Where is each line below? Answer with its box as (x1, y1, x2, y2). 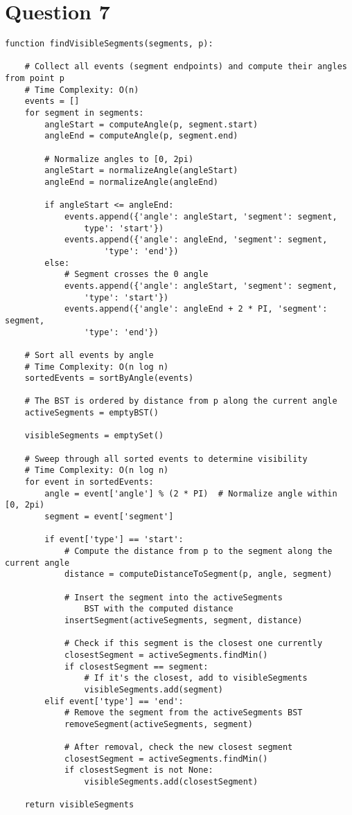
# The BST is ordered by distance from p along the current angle (24, 396, 337, 406)
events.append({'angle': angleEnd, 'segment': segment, (64, 235, 328, 245)
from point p (5, 73, 64, 84)
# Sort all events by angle (24, 350, 154, 360)
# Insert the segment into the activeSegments (64, 592, 283, 602)
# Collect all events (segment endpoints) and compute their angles (24, 62, 347, 72)
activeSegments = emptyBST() (24, 408, 159, 418)
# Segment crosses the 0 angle (64, 269, 209, 280)
